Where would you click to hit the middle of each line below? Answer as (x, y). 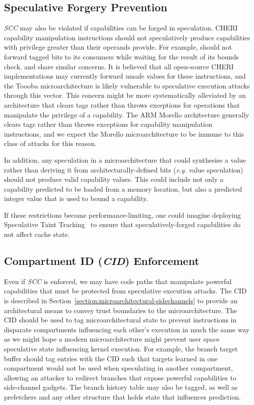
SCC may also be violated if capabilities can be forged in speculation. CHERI (121, 28)
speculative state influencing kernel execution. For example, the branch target (121, 349)
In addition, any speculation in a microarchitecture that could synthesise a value (125, 159)
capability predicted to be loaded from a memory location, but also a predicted (123, 188)
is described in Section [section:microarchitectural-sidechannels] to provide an (121, 301)
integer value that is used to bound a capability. (76, 198)
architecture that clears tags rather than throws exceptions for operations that (122, 104)
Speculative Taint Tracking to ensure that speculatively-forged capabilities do (122, 224)
